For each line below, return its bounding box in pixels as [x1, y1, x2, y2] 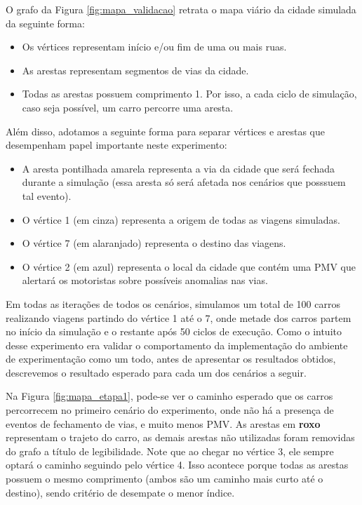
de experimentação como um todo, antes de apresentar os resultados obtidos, [6, 351, 336, 366]
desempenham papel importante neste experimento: [6, 137, 227, 152]
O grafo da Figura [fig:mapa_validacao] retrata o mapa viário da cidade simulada [6, 2, 356, 16]
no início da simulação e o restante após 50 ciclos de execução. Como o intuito [6, 324, 342, 339]
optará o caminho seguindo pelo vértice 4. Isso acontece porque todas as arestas [6, 457, 349, 472]
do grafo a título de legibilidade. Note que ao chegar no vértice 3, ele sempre [6, 443, 334, 458]
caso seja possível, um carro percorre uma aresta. [22, 100, 234, 114]
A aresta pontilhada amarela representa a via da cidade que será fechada [22, 161, 335, 175]
